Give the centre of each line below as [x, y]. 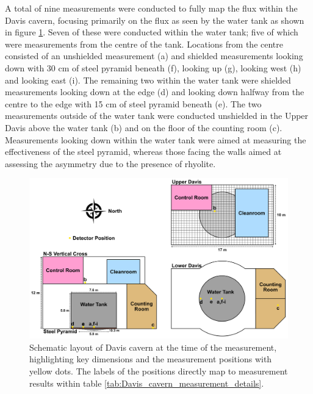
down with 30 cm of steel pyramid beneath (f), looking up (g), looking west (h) [153, 67]
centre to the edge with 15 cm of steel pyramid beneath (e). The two [133, 103]
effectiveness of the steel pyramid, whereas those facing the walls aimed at [143, 152]
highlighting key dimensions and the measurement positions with [151, 359]
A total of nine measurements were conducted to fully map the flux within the [151, 8]
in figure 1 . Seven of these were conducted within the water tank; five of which [152, 32]
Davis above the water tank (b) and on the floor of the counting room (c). [144, 127]
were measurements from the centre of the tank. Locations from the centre [144, 44]
